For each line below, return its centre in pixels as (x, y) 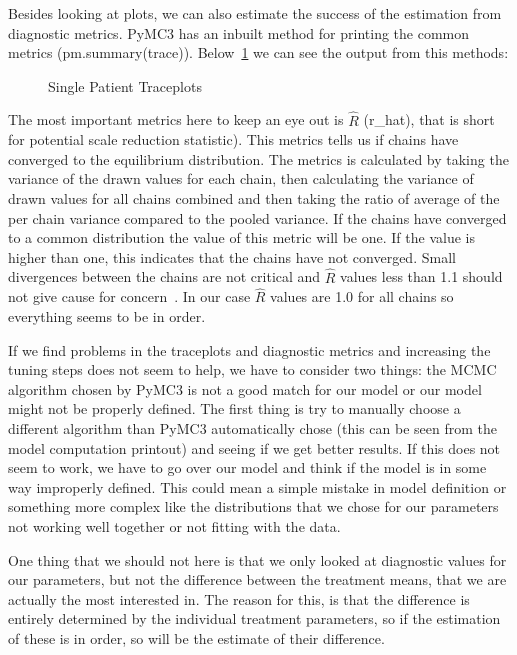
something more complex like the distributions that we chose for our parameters (253, 506)
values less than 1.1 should (421, 276)
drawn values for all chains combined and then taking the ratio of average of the (254, 197)
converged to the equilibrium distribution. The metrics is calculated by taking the (258, 158)
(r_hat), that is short (429, 119)
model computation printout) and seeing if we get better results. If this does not (254, 447)
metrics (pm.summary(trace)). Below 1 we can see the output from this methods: (258, 52)
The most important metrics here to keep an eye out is (176, 119)
